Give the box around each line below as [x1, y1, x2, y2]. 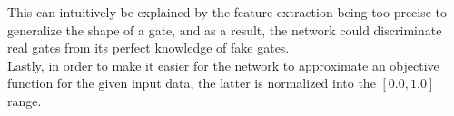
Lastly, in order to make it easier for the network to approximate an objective [7, 55, 439, 74]
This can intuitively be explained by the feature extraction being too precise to [7, 3, 448, 21]
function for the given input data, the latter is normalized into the [7, 73, 376, 92]
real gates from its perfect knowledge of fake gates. [7, 38, 290, 57]
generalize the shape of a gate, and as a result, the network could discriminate [7, 20, 442, 39]
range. [7, 91, 42, 110]
